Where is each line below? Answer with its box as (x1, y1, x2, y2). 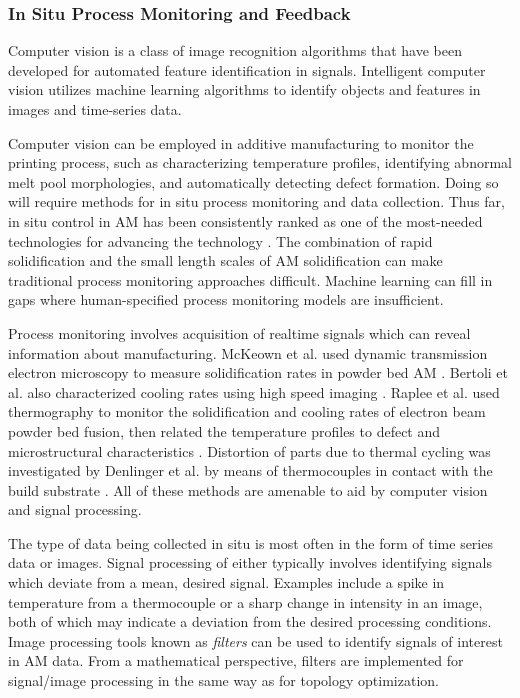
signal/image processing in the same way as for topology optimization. (8, 670, 439, 691)
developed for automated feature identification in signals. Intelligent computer (8, 59, 486, 80)
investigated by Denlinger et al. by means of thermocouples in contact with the (8, 460, 493, 481)
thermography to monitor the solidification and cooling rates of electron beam (8, 401, 486, 422)
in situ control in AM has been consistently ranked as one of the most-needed (8, 210, 483, 231)
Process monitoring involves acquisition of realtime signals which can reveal (8, 322, 471, 343)
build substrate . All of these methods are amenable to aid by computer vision (8, 479, 488, 500)
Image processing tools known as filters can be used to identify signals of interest (8, 630, 503, 651)
